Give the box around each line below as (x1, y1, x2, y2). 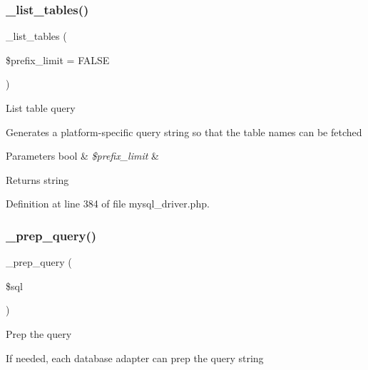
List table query (6, 101, 76, 115)
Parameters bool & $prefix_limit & (6, 148, 159, 163)
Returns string (6, 172, 69, 187)
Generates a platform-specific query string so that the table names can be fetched (6, 124, 362, 139)
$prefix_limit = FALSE (6, 52, 110, 67)
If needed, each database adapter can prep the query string (6, 350, 264, 365)
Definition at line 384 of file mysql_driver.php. (6, 196, 210, 211)
